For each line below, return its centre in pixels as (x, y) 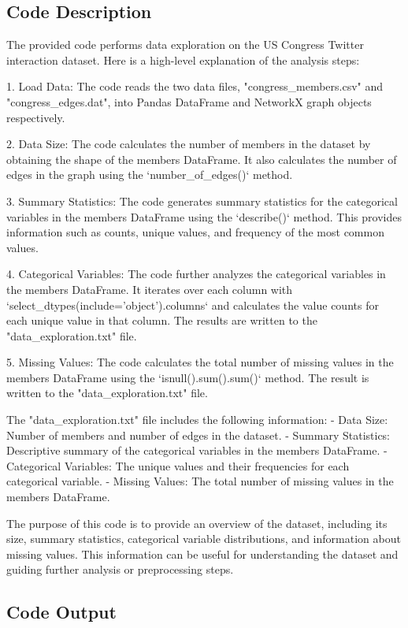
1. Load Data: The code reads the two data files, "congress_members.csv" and (195, 86)
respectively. (36, 117)
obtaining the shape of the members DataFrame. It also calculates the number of (202, 159)
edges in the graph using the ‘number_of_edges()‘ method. (150, 175)
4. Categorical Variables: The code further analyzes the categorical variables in (196, 274)
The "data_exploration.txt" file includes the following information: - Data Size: (197, 420)
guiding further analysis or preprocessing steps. (120, 569)
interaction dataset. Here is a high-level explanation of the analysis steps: (183, 59)
